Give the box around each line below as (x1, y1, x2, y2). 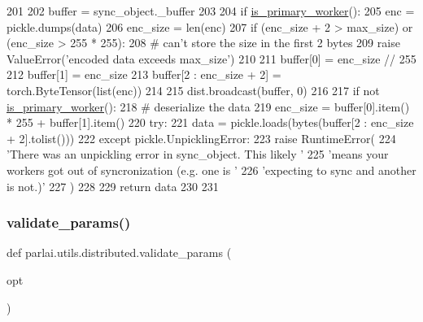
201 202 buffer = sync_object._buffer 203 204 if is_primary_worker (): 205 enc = (7, 2, 415, 19)
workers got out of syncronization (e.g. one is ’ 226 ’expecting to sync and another (7, 161, 416, 178)
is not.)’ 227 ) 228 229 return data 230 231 (7, 177, 219, 194)
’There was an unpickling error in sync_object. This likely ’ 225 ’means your (7, 146, 389, 163)
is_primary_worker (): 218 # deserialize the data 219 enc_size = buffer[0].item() (7, 98, 410, 115)
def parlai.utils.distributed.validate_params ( (7, 244, 232, 261)
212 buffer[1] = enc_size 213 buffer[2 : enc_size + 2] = (7, 66, 281, 83)
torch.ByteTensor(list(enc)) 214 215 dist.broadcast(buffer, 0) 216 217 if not (7, 81, 380, 98)
